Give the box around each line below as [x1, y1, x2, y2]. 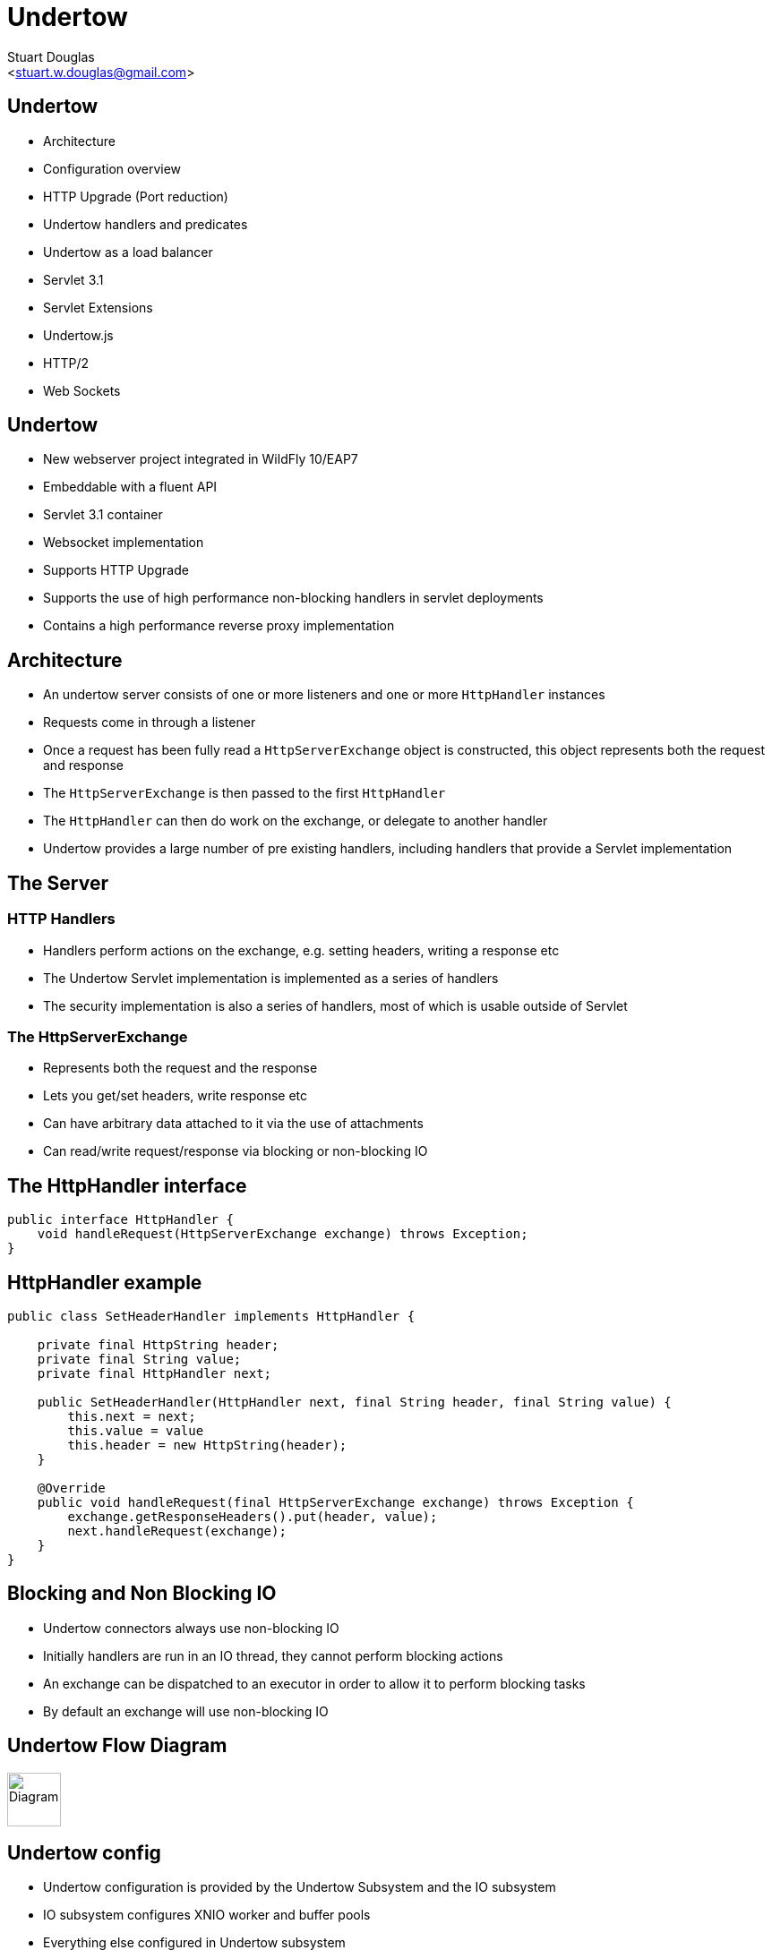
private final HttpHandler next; [37, 1365, 272, 1381]
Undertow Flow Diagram [7, 1734, 227, 1758]
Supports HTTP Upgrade [43, 562, 189, 578]
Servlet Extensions [43, 299, 153, 315]
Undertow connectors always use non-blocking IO [43, 1620, 339, 1636]
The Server [7, 871, 108, 894]
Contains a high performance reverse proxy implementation [43, 618, 395, 634]
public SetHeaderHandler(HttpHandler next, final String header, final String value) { [37, 1394, 672, 1409]
